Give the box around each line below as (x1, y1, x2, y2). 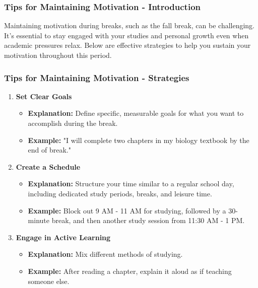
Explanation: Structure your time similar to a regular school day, (28, 178, 234, 189)
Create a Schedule (16, 161, 81, 172)
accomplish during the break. (28, 118, 118, 128)
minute (28, 215, 49, 226)
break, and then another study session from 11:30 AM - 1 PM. (51, 215, 245, 226)
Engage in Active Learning (16, 232, 111, 242)
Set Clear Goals (16, 91, 72, 101)
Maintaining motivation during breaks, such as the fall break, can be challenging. (4, 20, 255, 31)
